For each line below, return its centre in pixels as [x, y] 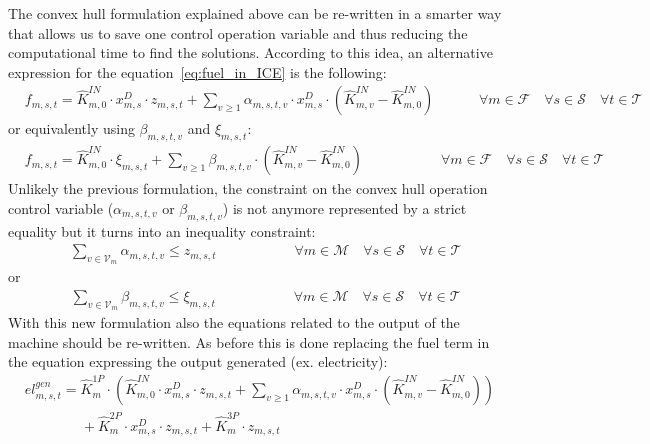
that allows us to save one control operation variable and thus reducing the [238, 32]
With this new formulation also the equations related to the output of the [234, 322]
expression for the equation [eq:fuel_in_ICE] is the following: [197, 71]
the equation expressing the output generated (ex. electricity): [198, 361]
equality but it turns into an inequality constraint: [162, 230]
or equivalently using [71, 128]
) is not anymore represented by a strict [344, 207]
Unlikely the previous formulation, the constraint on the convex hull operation [248, 188]
